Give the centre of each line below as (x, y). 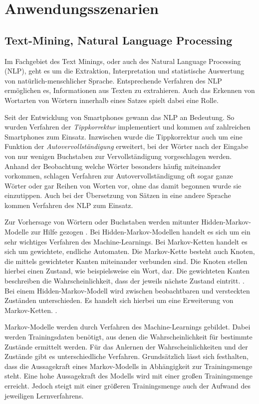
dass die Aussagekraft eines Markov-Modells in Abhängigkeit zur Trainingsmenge (129, 366)
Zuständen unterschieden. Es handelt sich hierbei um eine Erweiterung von (119, 300)
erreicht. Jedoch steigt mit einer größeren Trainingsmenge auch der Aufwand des (128, 385)
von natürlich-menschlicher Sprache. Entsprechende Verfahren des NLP (113, 80)
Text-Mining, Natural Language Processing (119, 40)
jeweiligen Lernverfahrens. (44, 395)
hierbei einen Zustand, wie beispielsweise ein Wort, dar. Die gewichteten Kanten (127, 271)
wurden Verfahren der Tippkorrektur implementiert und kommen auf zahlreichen (128, 127)
